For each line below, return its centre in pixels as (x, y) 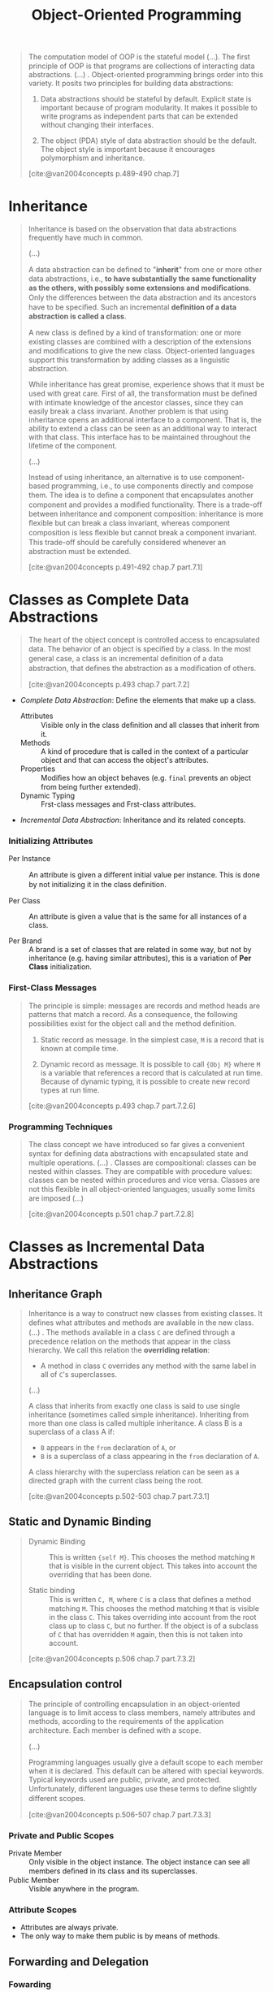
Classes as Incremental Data (107, 1247)
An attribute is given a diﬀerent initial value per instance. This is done (144, 875)
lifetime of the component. (73, 446)
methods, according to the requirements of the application (126, 1721)
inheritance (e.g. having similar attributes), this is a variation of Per (140, 958)
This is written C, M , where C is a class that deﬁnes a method (150, 1599)
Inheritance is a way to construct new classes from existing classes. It (145, 1313)
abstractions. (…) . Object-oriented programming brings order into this (146, 75)
